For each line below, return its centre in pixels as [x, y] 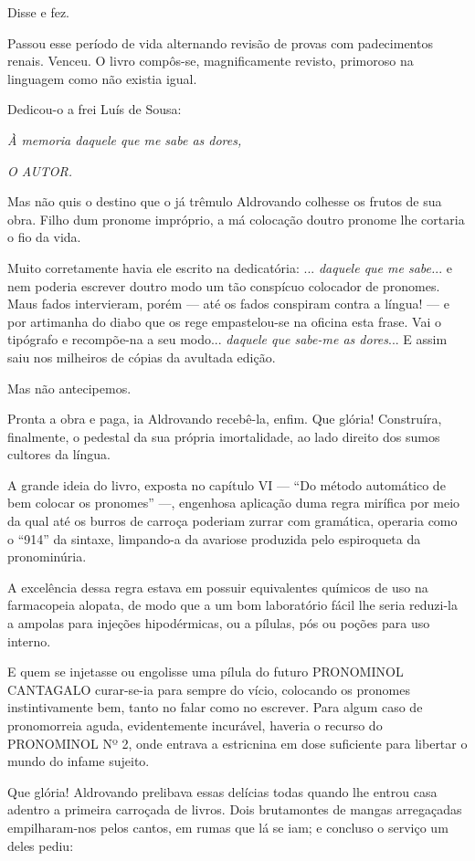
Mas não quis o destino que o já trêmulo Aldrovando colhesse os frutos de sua [225, 201]
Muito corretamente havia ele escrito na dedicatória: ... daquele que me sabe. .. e [230, 267]
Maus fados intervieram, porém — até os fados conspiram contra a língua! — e [228, 304]
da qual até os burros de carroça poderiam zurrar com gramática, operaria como [232, 521]
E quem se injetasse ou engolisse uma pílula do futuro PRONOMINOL [206, 672]
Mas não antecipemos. [69, 388]
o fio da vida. [44, 237]
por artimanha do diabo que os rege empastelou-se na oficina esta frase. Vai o [224, 321]
